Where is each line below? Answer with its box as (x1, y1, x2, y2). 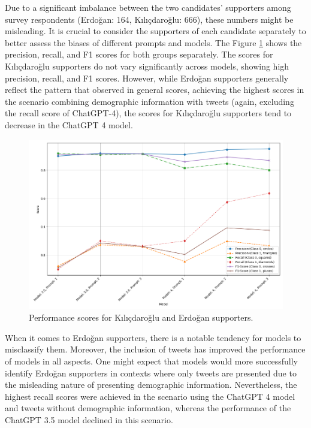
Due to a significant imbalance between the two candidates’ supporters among (5, 1, 291, 13)
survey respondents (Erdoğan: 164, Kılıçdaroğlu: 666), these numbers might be (5, 13, 294, 25)
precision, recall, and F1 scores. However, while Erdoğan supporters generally (5, 71, 289, 84)
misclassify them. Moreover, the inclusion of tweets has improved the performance (5, 343, 306, 355)
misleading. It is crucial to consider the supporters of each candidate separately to (5, 25, 306, 37)
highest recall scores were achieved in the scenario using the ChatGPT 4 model (5, 390, 295, 402)
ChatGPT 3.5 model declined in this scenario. (5, 413, 173, 426)
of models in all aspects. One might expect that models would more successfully (5, 355, 298, 367)
